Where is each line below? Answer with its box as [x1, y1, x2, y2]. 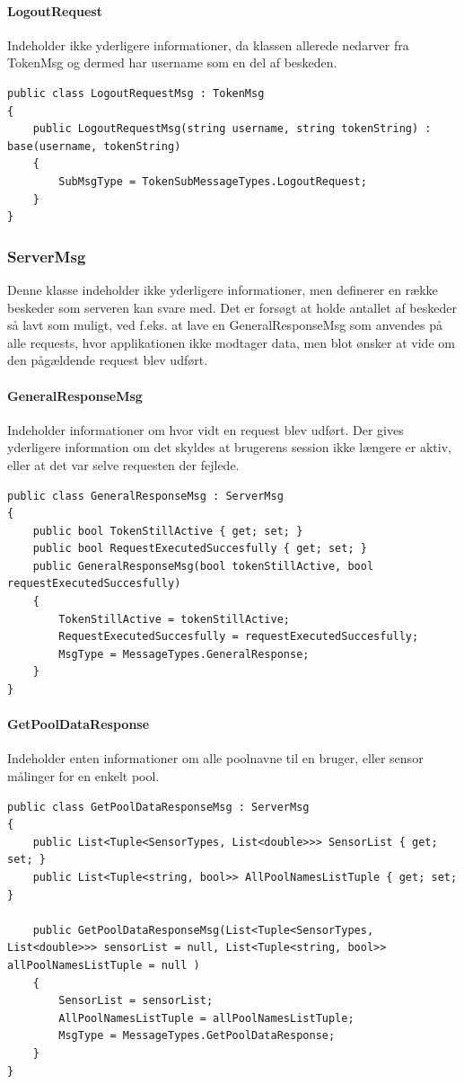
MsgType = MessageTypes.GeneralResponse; [58, 647, 310, 661]
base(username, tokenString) [7, 139, 181, 153]
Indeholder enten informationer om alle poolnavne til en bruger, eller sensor [7, 749, 424, 768]
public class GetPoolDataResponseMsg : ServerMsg [7, 800, 310, 813]
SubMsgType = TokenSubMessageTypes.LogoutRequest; [58, 174, 367, 188]
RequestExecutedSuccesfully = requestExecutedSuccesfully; [58, 630, 419, 644]
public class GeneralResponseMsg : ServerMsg [7, 489, 284, 502]
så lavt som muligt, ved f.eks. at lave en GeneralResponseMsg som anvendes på [7, 315, 443, 334]
